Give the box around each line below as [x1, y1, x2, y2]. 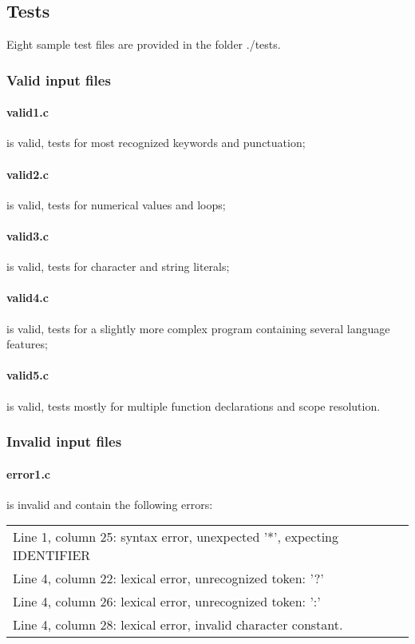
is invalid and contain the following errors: [6, 495, 213, 512]
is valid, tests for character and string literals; [6, 258, 230, 275]
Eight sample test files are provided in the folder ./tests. [6, 36, 281, 53]
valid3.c [6, 228, 49, 244]
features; [6, 336, 48, 352]
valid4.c [6, 289, 49, 306]
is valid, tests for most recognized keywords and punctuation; [6, 134, 306, 151]
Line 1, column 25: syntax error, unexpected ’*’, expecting [13, 527, 339, 547]
